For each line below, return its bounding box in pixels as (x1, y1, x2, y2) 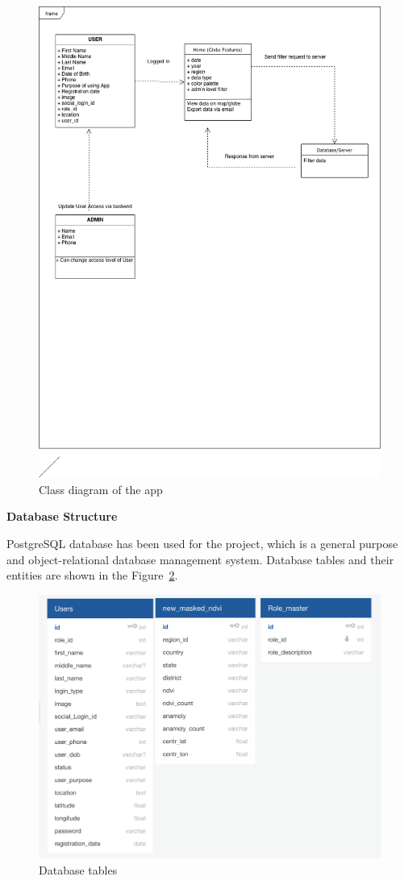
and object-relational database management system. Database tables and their (6, 551, 394, 567)
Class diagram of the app (39, 480, 163, 497)
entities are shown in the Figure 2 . (6, 567, 178, 584)
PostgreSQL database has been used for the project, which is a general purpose (6, 534, 398, 551)
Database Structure (6, 508, 118, 525)
